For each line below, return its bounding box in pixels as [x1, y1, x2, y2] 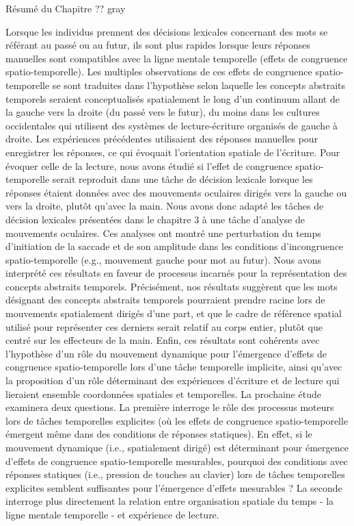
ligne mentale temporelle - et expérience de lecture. [5, 507, 219, 521]
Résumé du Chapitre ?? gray [5, 1, 126, 15]
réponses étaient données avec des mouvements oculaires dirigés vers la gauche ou [5, 185, 347, 199]
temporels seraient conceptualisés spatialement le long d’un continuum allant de [5, 91, 340, 105]
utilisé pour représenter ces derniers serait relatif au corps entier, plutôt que [5, 319, 323, 334]
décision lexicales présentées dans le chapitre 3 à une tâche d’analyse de [5, 212, 305, 226]
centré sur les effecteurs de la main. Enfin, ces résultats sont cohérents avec [5, 333, 320, 347]
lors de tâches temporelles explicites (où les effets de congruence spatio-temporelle [5, 413, 349, 427]
